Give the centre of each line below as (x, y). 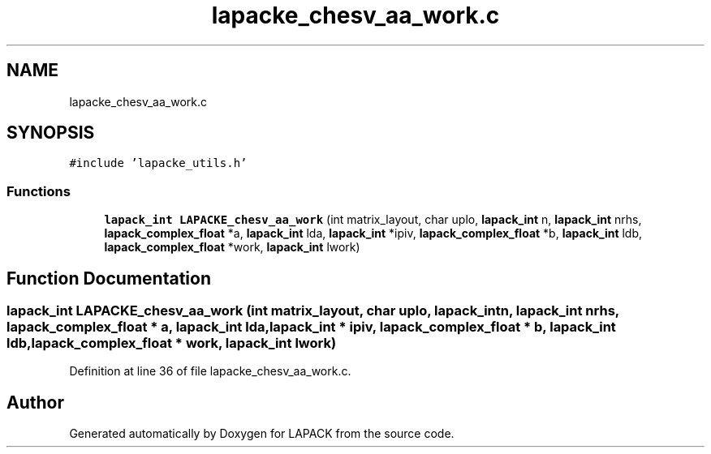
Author (35, 402)
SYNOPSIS (51, 133)
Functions (39, 191)
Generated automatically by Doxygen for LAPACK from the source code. (262, 434)
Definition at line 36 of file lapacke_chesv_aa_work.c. (210, 371)
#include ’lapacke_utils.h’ (158, 163)
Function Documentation (109, 278)
